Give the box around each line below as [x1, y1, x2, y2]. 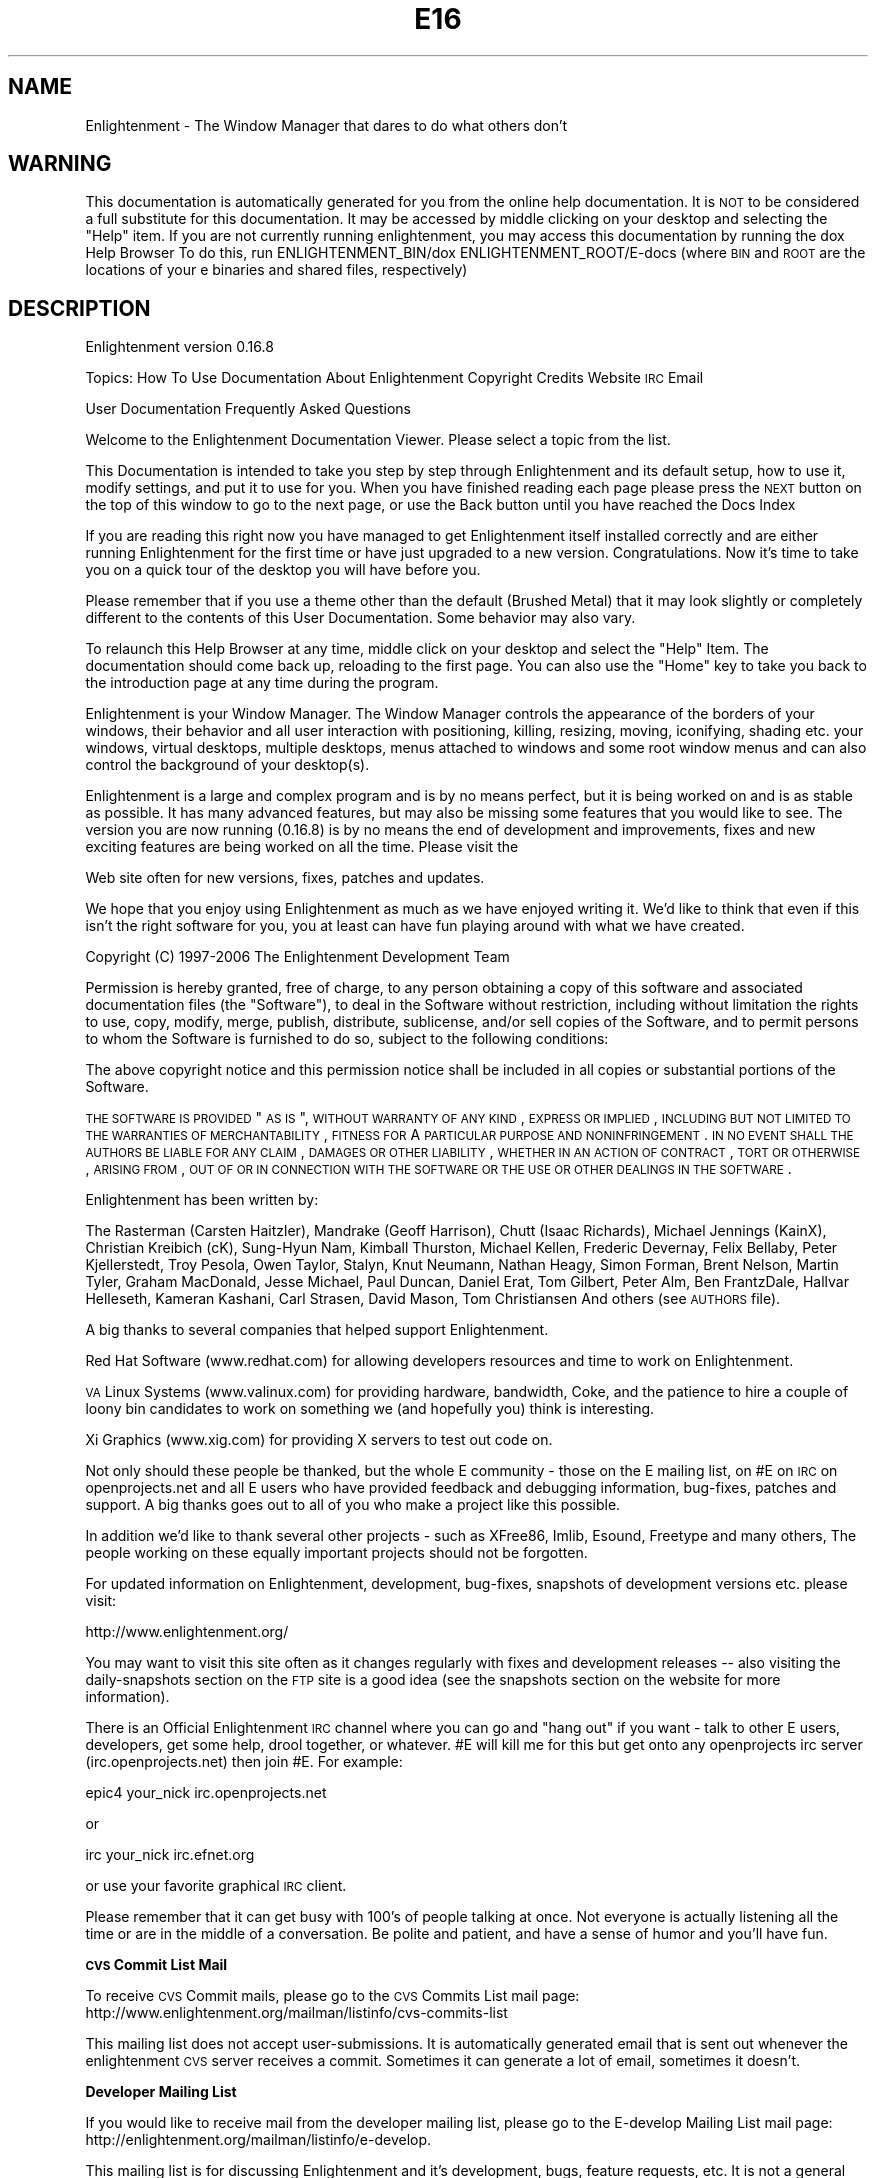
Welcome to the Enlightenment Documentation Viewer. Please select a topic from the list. [85, 431, 671, 449]
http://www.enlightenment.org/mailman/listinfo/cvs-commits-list [85, 2004, 508, 2022]
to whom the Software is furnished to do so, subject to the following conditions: [85, 1030, 609, 1048]
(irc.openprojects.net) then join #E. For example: [85, 1753, 403, 1771]
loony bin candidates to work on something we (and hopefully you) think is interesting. [85, 1400, 655, 1418]
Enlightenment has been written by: [85, 1191, 319, 1209]
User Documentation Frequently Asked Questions [85, 400, 411, 418]
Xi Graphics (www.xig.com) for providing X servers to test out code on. [85, 1431, 553, 1449]
